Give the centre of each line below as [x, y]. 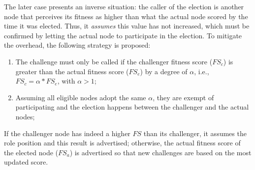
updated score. [26, 162]
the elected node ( [31, 152]
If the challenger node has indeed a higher [67, 133]
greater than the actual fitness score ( [72, 71]
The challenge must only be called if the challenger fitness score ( [114, 61]
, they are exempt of [183, 97]
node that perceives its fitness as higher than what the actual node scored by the [126, 16]
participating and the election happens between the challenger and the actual [132, 107]
